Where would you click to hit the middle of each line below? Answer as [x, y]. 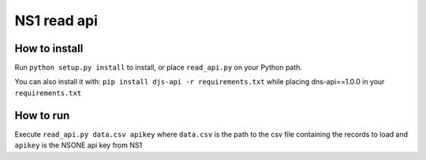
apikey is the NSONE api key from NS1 [78, 145]
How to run [42, 115]
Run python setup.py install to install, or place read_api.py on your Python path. [159, 68]
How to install [49, 48]
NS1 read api [56, 20]
